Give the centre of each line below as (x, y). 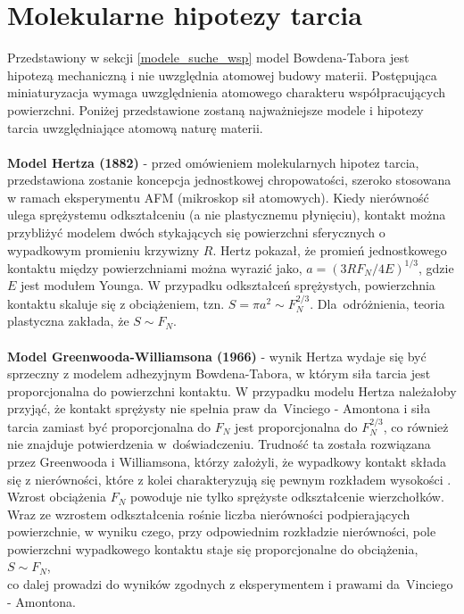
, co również (416, 426)
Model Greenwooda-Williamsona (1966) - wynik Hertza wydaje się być (217, 356)
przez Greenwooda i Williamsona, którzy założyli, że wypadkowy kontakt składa (227, 461)
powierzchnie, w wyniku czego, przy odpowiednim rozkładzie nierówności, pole (222, 531)
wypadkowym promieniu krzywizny (104, 249)
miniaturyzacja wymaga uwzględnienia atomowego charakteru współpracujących (227, 92)
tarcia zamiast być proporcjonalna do (109, 426)
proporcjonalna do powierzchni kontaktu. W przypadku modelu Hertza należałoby (232, 390)
